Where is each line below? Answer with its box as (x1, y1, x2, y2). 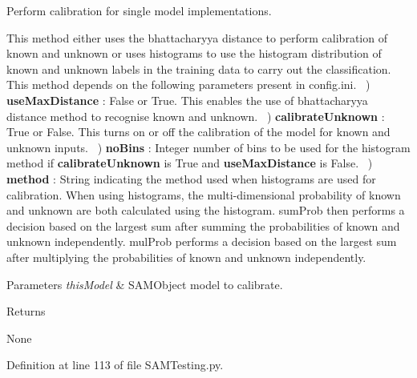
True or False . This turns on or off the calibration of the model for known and (6, 123, 391, 140)
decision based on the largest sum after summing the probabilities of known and (6, 217, 400, 234)
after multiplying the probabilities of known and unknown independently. (6, 248, 366, 265)
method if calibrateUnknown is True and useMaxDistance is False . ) (6, 155, 373, 171)
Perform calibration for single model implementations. (6, 2, 272, 18)
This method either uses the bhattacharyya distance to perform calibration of (6, 29, 387, 46)
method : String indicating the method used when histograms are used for (6, 170, 376, 187)
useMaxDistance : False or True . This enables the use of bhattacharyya (6, 91, 368, 108)
